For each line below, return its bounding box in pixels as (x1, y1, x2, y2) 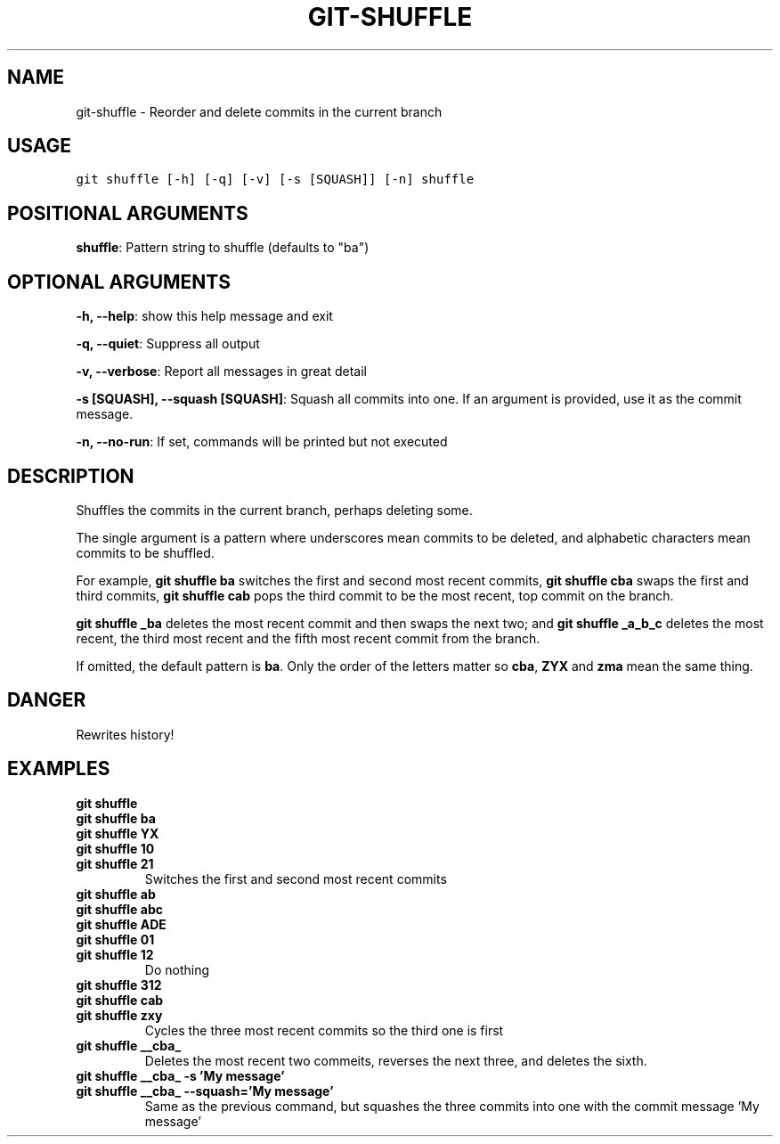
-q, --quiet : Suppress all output (76, 336, 260, 352)
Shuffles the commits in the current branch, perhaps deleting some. (76, 502, 473, 518)
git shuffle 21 (76, 855, 154, 871)
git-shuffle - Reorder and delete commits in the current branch (76, 103, 443, 119)
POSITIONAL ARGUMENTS (7, 201, 248, 225)
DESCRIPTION (7, 464, 134, 487)
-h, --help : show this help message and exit (76, 308, 333, 324)
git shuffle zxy (76, 1007, 163, 1023)
